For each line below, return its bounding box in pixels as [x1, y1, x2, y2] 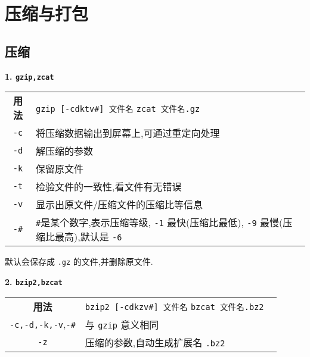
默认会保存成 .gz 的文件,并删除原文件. [5, 255, 153, 268]
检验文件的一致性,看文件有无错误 [35, 180, 182, 194]
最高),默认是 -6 [54, 230, 122, 244]
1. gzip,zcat [5, 70, 54, 82]
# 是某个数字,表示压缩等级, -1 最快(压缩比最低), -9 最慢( [35, 215, 283, 230]
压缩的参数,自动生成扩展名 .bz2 [85, 335, 225, 349]
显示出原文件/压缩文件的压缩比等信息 [35, 198, 203, 212]
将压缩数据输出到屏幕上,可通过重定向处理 [35, 126, 220, 140]
